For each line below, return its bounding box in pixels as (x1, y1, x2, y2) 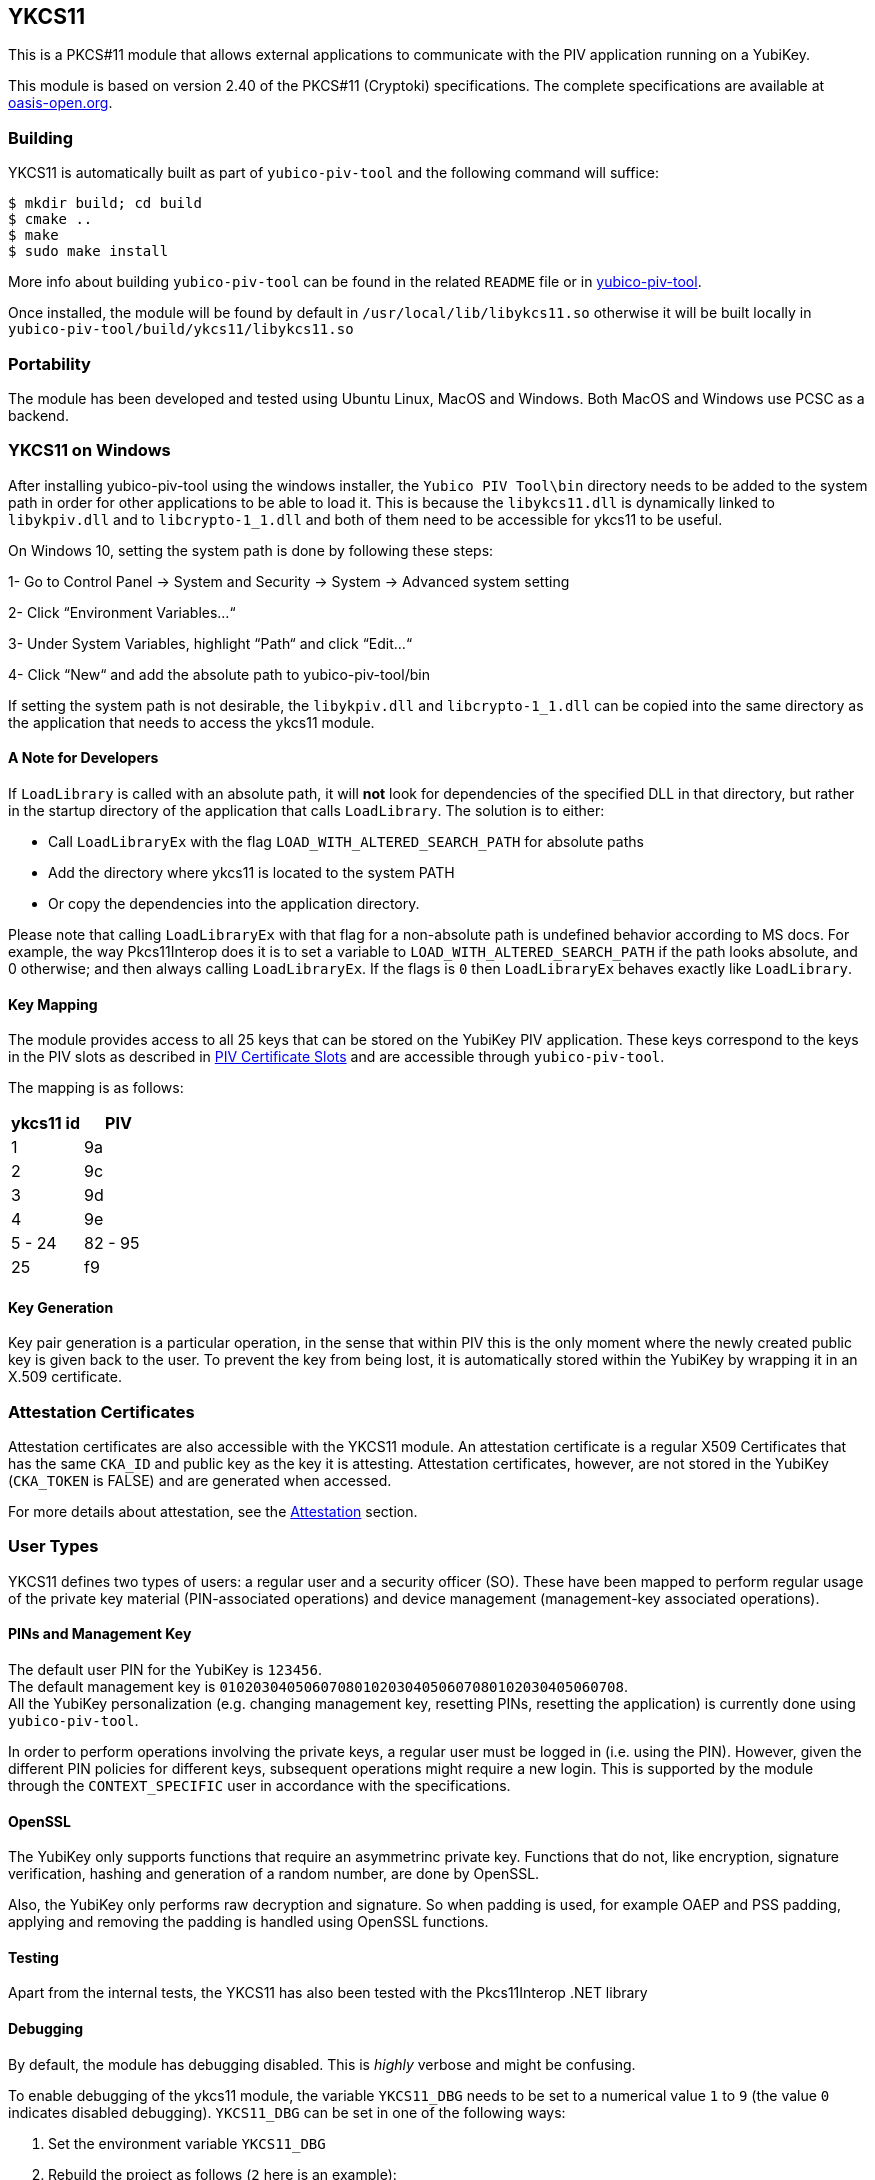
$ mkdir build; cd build (8, 195, 202, 212)
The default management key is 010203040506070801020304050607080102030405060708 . (8, 1678, 628, 1696)
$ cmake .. (8, 211, 93, 228)
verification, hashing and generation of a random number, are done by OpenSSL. (8, 1865, 540, 1883)
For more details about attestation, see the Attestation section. (8, 1503, 418, 1521)
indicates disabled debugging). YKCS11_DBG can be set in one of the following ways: (8, 2103, 566, 2121)
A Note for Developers (8, 749, 159, 767)
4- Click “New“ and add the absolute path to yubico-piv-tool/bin (8, 665, 430, 683)
